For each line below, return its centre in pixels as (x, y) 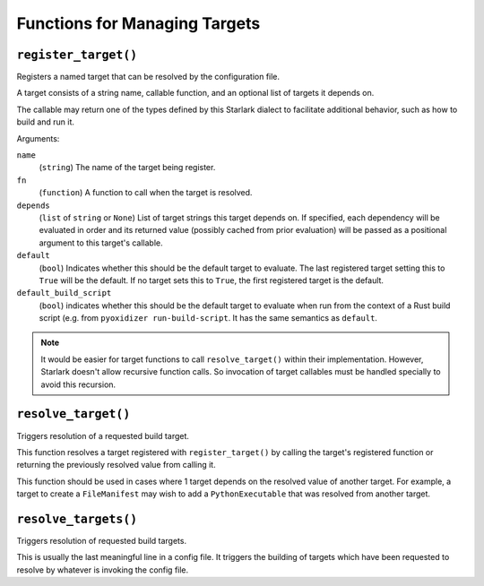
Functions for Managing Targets (138, 23)
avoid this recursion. (78, 384)
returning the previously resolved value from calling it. (116, 465)
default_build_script (64, 293)
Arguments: (38, 138)
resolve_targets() (77, 519)
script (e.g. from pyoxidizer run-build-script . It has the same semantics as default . (208, 318)
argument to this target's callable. (101, 243)
